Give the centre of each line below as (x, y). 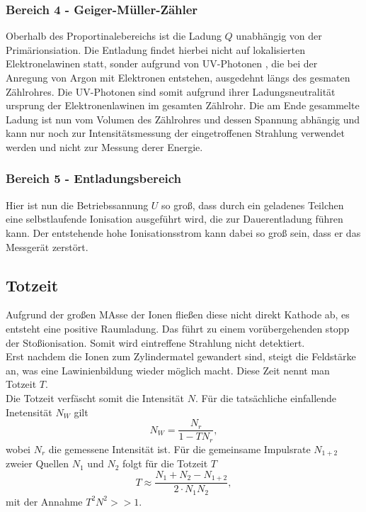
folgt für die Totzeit (165, 463)
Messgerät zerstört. (47, 246)
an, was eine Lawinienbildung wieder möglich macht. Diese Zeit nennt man (168, 370)
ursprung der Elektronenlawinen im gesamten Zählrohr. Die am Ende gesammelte (183, 105)
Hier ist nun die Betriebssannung (77, 205)
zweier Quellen (38, 463)
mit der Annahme (44, 501)
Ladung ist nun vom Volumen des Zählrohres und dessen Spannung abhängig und (183, 119)
